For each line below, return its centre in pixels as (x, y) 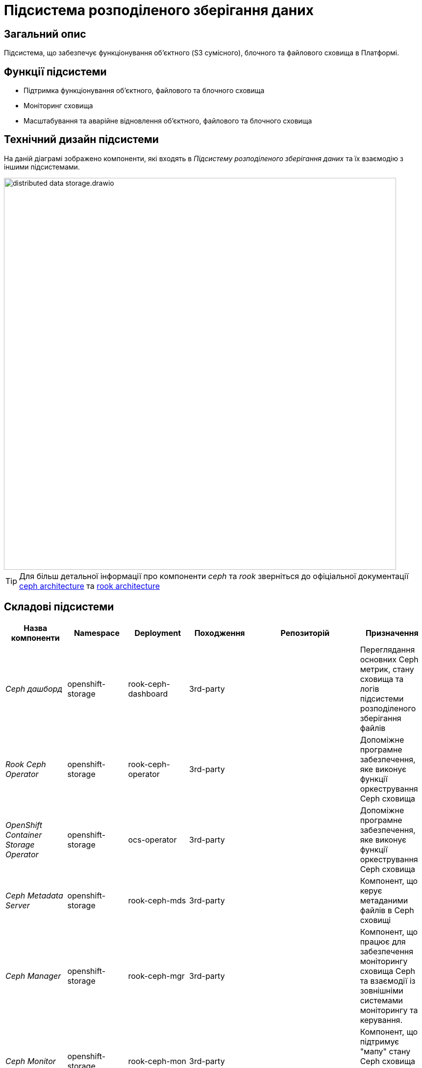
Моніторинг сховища (58, 106)
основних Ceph (389, 659)
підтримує (380, 1041)
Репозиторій (305, 633)
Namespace (97, 633)
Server (18, 905)
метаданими (384, 900)
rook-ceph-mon (157, 1061)
